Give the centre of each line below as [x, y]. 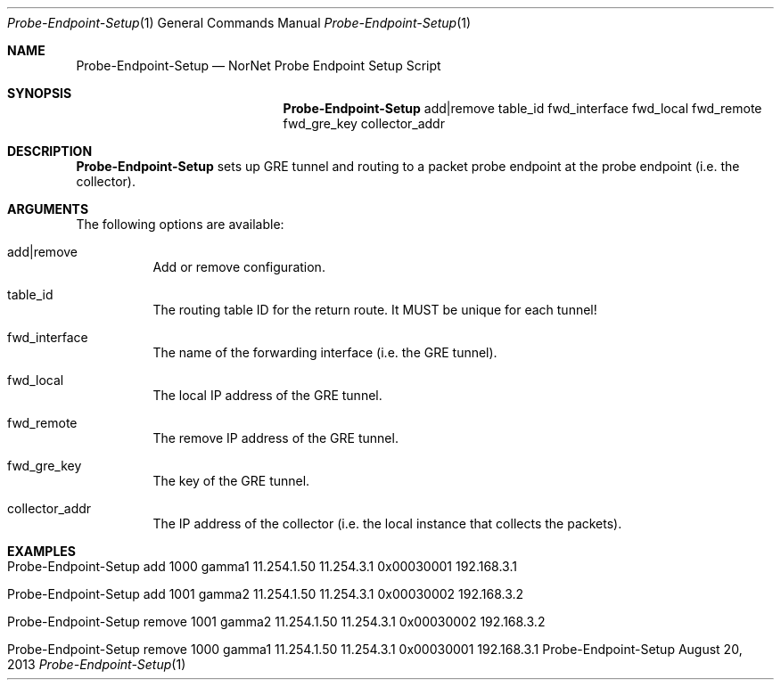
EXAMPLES [41, 551]
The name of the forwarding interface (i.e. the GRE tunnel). [325, 352]
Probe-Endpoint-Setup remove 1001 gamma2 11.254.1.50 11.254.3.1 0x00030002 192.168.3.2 [276, 622]
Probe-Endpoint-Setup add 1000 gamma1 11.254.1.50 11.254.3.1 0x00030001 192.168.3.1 [262, 566]
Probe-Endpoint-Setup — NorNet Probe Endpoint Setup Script [259, 65]
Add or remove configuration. [239, 267]
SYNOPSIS [40, 93]
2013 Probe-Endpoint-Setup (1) [97, 664]
